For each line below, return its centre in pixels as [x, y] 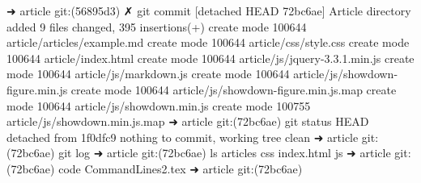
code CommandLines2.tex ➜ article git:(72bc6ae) [181, 168]
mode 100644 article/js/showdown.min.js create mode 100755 [159, 105]
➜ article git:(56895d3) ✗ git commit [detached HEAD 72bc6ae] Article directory [209, 10]
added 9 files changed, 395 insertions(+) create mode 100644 [157, 26]
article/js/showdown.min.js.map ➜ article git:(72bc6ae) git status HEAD [188, 121]
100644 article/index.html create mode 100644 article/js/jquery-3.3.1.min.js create [210, 58]
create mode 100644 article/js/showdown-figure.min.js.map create [234, 89]
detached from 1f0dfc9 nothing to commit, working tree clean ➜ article [183, 137]
